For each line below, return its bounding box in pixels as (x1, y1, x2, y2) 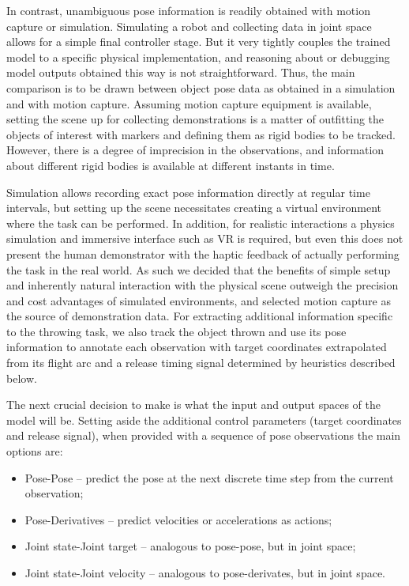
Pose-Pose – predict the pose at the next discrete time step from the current (24, 469, 394, 486)
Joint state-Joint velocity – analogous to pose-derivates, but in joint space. (24, 565, 385, 580)
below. (6, 369, 37, 386)
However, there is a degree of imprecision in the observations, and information (6, 142, 385, 158)
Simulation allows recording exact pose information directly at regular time (6, 183, 370, 200)
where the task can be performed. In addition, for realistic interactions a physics (6, 214, 395, 231)
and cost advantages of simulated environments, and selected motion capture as (6, 292, 392, 308)
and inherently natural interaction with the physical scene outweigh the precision (6, 277, 399, 293)
